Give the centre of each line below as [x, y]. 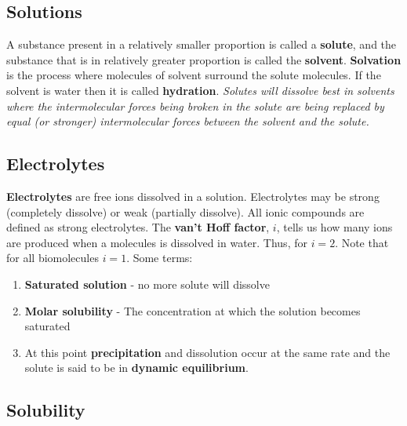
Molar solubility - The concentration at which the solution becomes [193, 310]
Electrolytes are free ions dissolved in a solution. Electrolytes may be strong [193, 196]
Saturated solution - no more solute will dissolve [147, 284]
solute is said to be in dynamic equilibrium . [136, 368]
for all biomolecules [53, 258]
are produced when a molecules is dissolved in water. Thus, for [157, 242]
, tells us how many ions [334, 227]
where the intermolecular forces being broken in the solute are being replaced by [195, 106]
